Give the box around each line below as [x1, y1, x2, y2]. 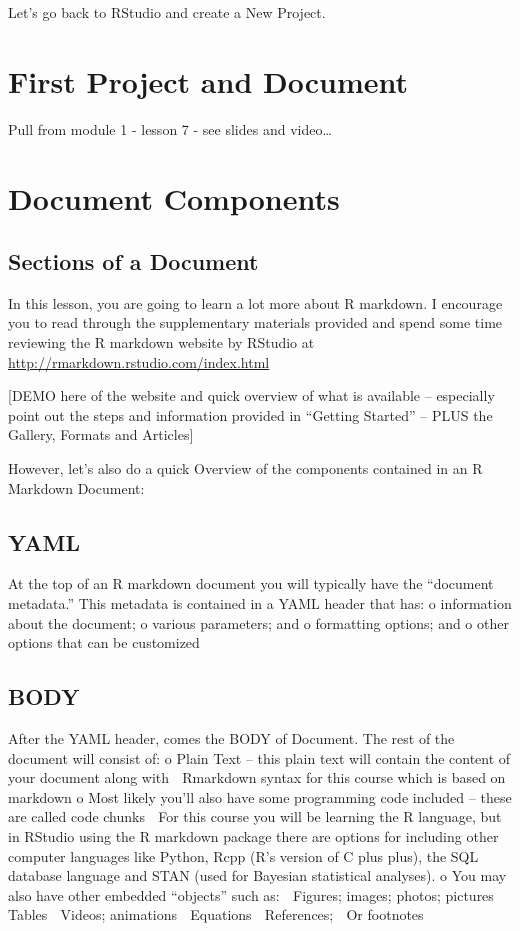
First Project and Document [8, 60, 408, 101]
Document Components [8, 177, 340, 218]
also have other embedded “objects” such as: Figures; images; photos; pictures [8, 884, 494, 905]
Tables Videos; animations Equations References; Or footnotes [8, 904, 424, 925]
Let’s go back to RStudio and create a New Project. [8, 2, 326, 22]
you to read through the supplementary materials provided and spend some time [8, 312, 503, 333]
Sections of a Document [8, 246, 259, 277]
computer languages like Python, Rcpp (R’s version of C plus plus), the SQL [8, 845, 479, 866]
